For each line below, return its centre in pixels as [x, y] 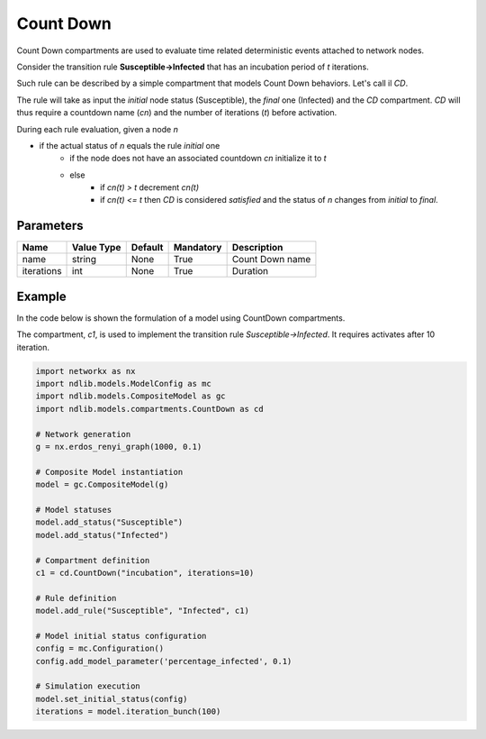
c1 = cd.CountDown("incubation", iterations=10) [145, 573]
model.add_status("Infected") [102, 535]
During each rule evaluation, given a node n [98, 129]
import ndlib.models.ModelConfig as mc [123, 384]
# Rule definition [76, 598]
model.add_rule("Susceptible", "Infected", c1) [142, 611]
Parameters [50, 226]
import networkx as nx [85, 371]
